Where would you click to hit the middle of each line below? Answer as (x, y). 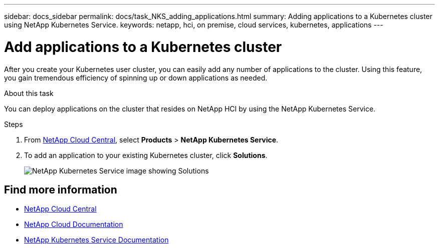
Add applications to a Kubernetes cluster (143, 47)
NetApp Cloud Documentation (74, 224)
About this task (29, 93)
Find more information (61, 189)
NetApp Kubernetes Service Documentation (96, 240)
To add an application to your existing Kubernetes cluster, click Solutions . (146, 155)
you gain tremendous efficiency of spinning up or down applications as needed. (136, 77)
